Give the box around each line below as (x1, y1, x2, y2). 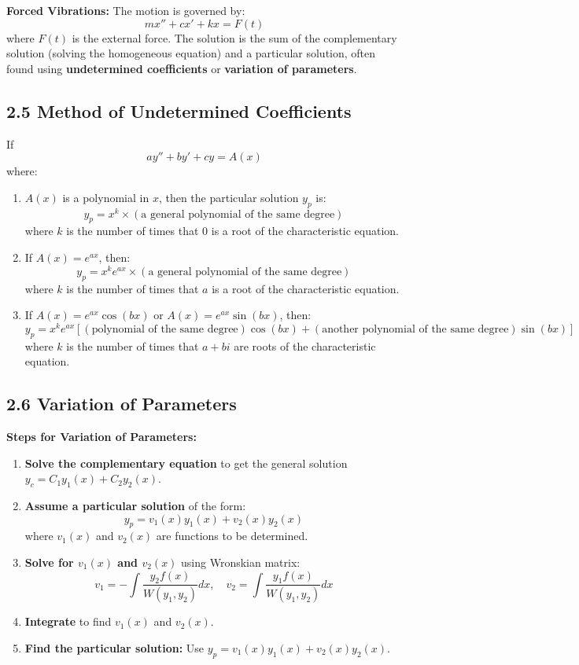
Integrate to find (24, 613, 112, 630)
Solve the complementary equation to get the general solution (24, 454, 348, 471)
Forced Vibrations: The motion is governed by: (6, 2, 245, 18)
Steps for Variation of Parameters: (6, 428, 197, 444)
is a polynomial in (62, 189, 149, 205)
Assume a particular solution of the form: (24, 497, 246, 513)
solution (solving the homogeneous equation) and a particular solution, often (6, 45, 376, 61)
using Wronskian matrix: (181, 553, 301, 570)
